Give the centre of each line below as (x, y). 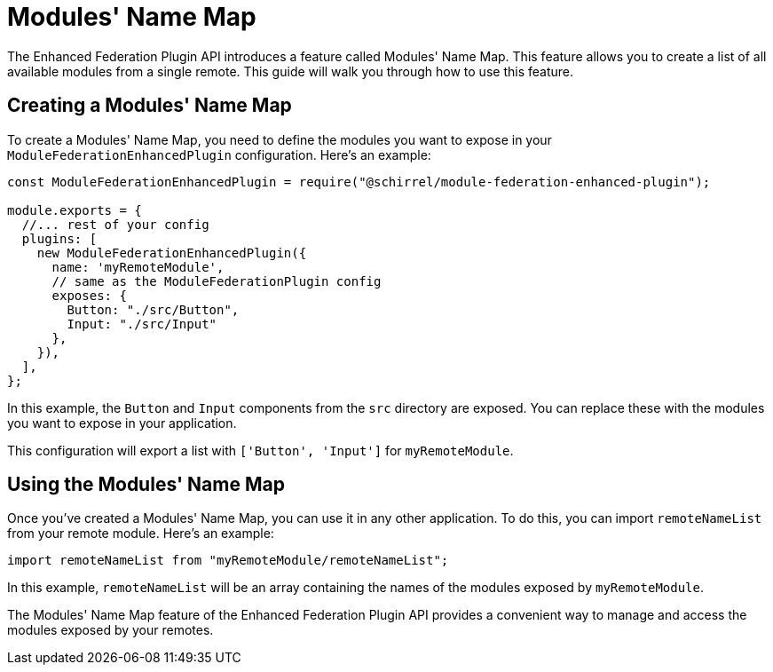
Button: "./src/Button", (153, 309)
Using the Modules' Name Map (146, 485)
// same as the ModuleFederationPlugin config (217, 281)
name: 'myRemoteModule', (138, 267)
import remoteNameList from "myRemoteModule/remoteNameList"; (228, 561)
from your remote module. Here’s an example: (141, 534)
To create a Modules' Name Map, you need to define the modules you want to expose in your (280, 139)
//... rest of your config (115, 224)
